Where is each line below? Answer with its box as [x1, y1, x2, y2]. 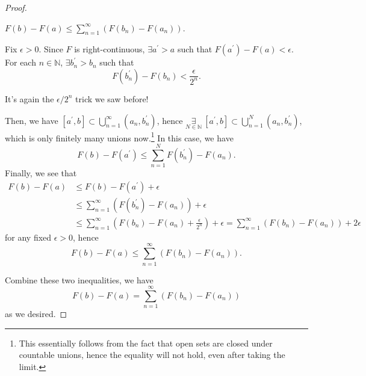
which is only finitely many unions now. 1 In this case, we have [5, 129, 234, 144]
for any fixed [5, 230, 52, 243]
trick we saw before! [75, 92, 149, 105]
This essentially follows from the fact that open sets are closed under [19, 336, 273, 349]
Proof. [5, 1, 27, 13]
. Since [39, 43, 63, 55]
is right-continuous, [74, 43, 145, 55]
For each [5, 56, 36, 69]
